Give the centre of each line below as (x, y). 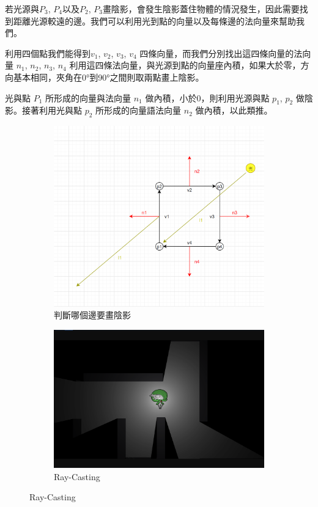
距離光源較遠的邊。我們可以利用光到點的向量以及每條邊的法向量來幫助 (154, 20)
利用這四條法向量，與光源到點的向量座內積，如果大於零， (185, 65)
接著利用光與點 (52, 110)
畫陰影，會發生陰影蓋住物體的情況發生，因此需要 (201, 9)
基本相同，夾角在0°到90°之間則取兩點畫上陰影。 (109, 77)
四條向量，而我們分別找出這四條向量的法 (221, 53)
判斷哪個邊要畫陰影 (92, 315)
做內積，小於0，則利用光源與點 (207, 97)
